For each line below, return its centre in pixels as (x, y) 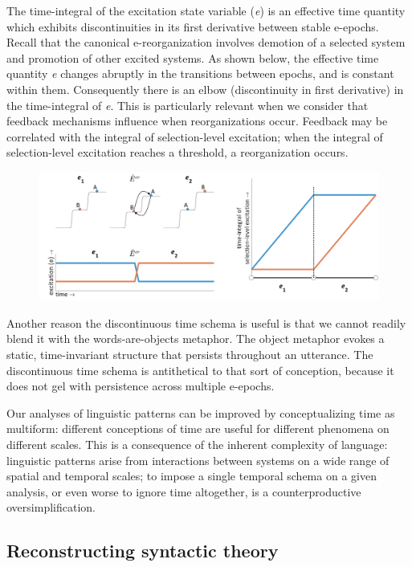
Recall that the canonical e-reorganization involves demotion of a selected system (206, 42)
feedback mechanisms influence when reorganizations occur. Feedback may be (197, 121)
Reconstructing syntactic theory (143, 551)
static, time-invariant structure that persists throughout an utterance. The (190, 354)
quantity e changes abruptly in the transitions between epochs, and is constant (200, 73)
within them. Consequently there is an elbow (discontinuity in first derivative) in (205, 89)
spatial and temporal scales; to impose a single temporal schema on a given (192, 476)
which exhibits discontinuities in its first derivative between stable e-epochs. (193, 26)
